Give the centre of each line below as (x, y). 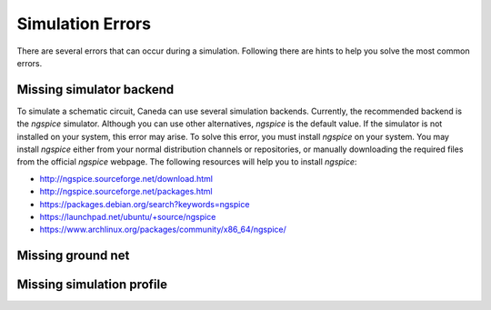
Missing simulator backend (95, 90)
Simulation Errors (84, 24)
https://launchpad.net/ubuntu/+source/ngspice (128, 216)
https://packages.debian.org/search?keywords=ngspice (145, 204)
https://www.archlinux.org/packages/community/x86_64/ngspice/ (163, 230)
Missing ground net (73, 256)
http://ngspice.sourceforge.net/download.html (126, 178)
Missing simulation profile (92, 285)
